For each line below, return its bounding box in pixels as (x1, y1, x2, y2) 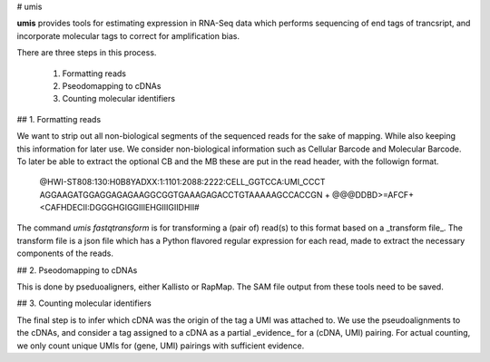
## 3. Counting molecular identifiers (16, 298, 152, 308)
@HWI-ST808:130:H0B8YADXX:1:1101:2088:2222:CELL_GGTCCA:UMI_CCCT (39, 177, 326, 188)
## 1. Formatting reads (16, 113, 102, 124)
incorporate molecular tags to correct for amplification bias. (16, 30, 240, 41)
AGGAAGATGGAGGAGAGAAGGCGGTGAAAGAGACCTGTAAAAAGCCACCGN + (39, 189, 330, 200)
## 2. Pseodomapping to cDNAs (16, 264, 138, 276)
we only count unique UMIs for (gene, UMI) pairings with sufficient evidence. (16, 340, 305, 351)
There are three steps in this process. (16, 47, 157, 58)
